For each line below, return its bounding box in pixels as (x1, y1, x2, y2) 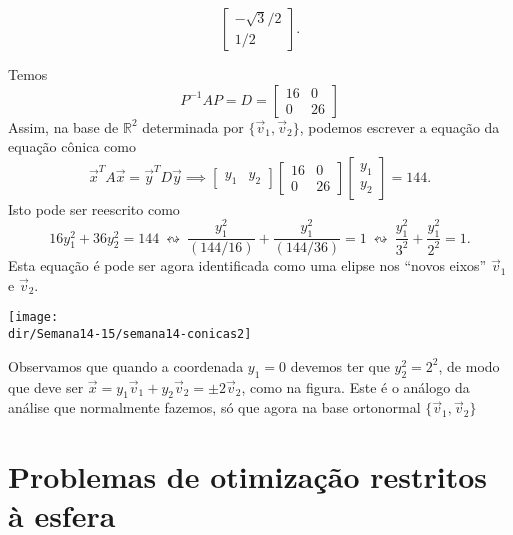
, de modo (438, 355, 500, 376)
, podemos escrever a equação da (299, 116, 500, 137)
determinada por (142, 116, 244, 137)
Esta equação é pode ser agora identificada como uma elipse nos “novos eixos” (8, 255, 487, 276)
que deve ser (8, 376, 84, 397)
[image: (8, 310, 59, 325)
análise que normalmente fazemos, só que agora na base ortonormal (8, 397, 421, 418)
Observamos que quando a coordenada (8, 355, 244, 376)
